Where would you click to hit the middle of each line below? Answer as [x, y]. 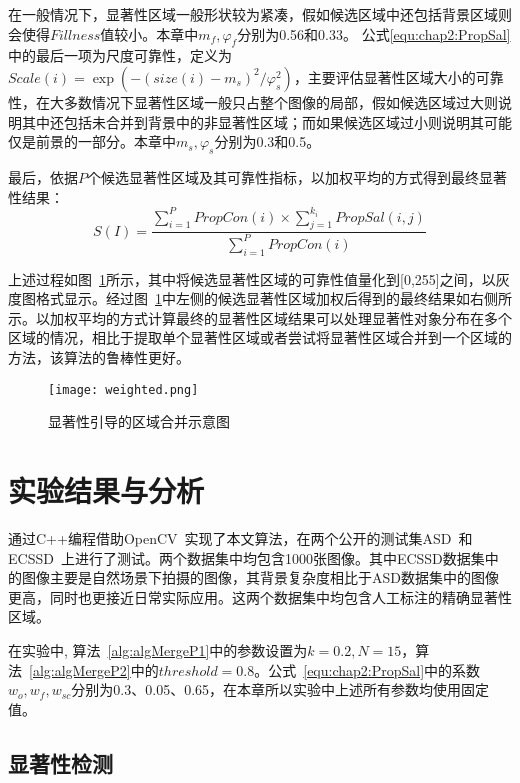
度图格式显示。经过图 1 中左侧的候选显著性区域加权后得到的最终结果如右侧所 [260, 298]
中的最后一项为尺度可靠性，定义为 [120, 55]
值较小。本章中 [149, 33]
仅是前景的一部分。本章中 [92, 141]
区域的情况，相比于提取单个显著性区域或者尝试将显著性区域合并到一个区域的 [260, 337]
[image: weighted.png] [123, 389]
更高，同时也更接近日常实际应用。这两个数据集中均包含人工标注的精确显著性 [260, 596]
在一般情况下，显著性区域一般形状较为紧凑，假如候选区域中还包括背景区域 [253, 14]
